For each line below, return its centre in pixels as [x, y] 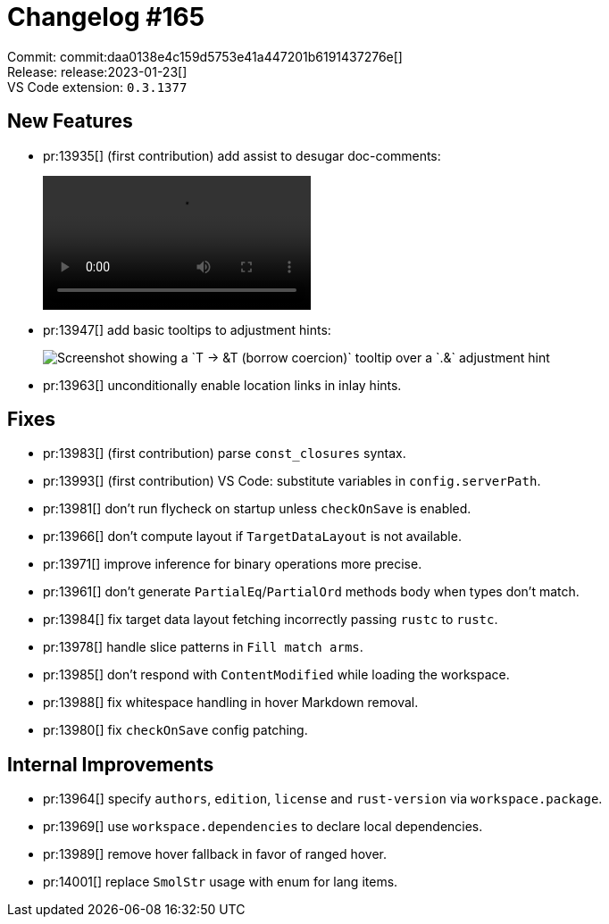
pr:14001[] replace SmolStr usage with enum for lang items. [221, 882]
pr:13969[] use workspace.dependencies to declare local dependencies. [263, 827]
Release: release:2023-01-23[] [97, 71]
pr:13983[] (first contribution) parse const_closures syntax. [225, 454]
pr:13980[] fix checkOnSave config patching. [175, 730]
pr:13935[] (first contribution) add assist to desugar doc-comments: [242, 155]
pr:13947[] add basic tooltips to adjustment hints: [187, 329]
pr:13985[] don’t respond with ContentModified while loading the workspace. [276, 675]
